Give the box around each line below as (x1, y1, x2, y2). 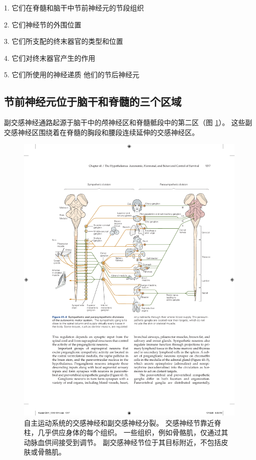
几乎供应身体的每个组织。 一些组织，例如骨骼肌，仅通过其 (37, 427, 228, 438)
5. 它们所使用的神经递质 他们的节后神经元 (4, 69, 140, 80)
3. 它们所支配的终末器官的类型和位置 (4, 36, 123, 46)
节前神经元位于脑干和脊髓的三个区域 (4, 94, 181, 109)
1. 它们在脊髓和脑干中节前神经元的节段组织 (4, 2, 144, 12)
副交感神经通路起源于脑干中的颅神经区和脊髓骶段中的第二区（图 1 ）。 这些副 (4, 117, 253, 128)
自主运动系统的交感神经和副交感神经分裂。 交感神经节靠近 (24, 417, 214, 428)
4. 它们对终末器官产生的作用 (4, 52, 95, 63)
